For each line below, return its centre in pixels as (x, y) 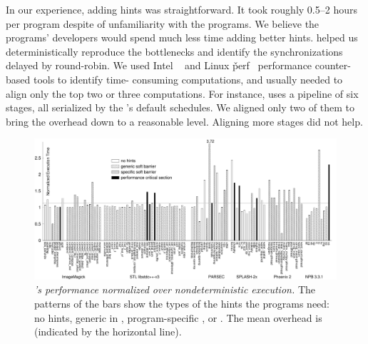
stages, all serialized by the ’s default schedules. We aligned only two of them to (180, 107)
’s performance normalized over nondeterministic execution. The (175, 289)
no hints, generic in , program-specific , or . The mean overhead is (178, 317)
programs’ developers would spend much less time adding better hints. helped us (182, 37)
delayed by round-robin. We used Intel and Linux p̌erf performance (159, 65)
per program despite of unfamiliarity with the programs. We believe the (163, 23)
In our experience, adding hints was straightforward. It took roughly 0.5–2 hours (182, 9)
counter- (333, 65)
